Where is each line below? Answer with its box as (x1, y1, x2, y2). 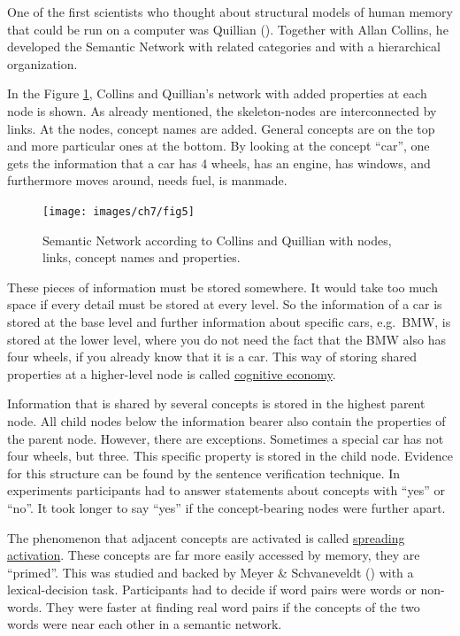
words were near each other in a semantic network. (7, 615, 282, 633)
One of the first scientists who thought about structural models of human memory (7, 3, 453, 20)
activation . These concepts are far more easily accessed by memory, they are (7, 546, 420, 564)
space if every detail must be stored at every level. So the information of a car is (7, 295, 442, 314)
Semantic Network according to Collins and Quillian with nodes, (42, 230, 392, 249)
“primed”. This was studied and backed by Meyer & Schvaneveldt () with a (7, 562, 414, 581)
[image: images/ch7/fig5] (42, 205, 195, 218)
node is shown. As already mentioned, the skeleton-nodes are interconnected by (7, 101, 437, 120)
